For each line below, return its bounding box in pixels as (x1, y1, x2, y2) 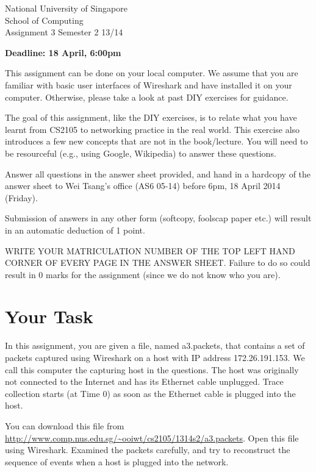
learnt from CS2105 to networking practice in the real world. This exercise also (5, 123, 300, 135)
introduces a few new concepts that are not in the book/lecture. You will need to (5, 135, 308, 148)
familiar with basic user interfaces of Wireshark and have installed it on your (5, 78, 292, 91)
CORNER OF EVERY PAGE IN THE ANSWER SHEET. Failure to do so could (5, 256, 311, 269)
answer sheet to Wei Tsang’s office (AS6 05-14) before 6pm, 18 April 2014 (5, 179, 281, 192)
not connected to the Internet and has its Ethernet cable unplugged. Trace (5, 375, 284, 388)
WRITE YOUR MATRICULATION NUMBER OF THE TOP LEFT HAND (5, 244, 295, 257)
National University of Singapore (5, 2, 127, 14)
